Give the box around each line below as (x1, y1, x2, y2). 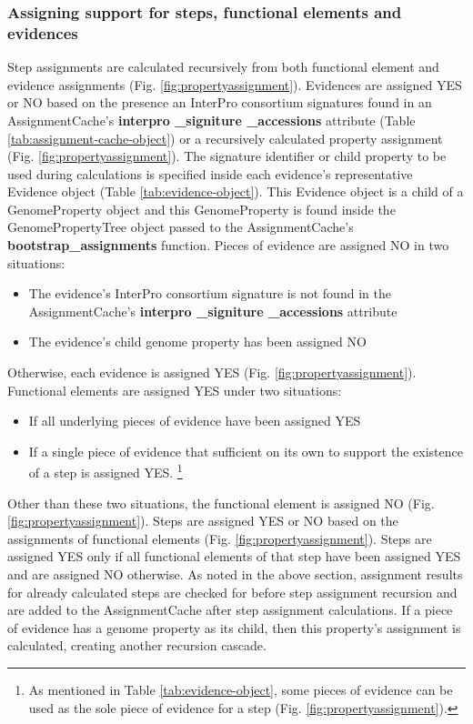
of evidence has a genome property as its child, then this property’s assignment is (7, 618, 461, 637)
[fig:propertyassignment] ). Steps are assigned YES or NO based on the (7, 511, 398, 530)
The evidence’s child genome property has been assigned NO (28, 332, 367, 351)
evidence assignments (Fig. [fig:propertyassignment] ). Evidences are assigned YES (7, 75, 462, 94)
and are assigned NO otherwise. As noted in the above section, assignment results (7, 565, 463, 584)
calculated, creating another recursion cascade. (7, 636, 267, 655)
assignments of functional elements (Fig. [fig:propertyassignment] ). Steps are (7, 528, 432, 548)
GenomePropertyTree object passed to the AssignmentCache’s (7, 217, 354, 236)
